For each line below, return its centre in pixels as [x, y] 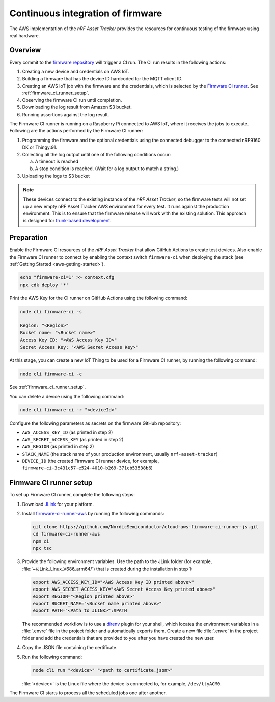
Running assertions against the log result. [66, 114]
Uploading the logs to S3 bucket [56, 176]
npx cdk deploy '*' [44, 285]
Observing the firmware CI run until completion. [72, 100]
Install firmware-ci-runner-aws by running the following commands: [93, 513]
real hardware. [25, 35]
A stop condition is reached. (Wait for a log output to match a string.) [107, 169]
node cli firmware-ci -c [51, 374]
